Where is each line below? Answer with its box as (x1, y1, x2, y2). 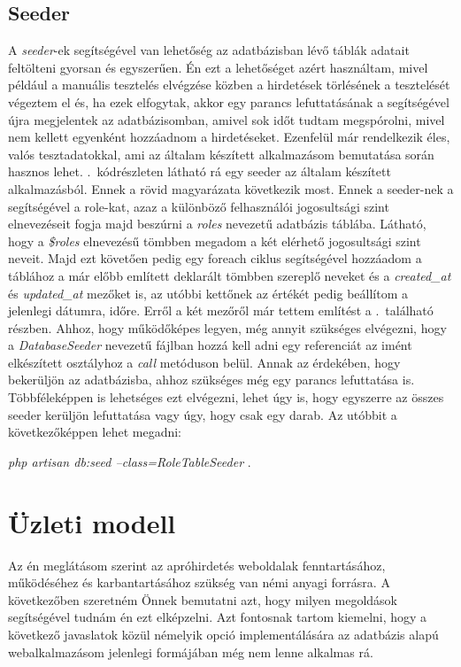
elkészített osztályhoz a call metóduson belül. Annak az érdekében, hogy (8, 353, 401, 371)
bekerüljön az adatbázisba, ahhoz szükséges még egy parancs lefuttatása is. (8, 370, 415, 389)
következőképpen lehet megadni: (8, 423, 181, 441)
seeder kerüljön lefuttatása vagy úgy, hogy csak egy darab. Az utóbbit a (8, 405, 397, 423)
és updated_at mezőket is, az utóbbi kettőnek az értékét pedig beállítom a (8, 283, 408, 302)
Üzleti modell (8, 504, 176, 540)
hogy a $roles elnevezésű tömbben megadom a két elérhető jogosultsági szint (8, 231, 421, 250)
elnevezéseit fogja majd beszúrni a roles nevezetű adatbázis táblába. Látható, (8, 214, 426, 233)
